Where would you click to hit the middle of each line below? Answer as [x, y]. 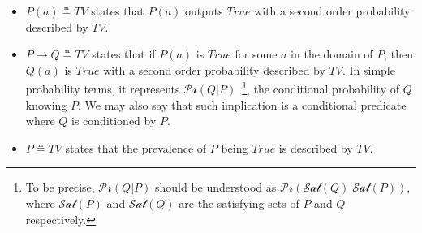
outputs [204, 11]
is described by [316, 147]
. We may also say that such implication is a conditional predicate [242, 104]
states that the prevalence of [136, 147]
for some [256, 54]
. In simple [368, 69]
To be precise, [60, 187]
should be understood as [215, 187]
